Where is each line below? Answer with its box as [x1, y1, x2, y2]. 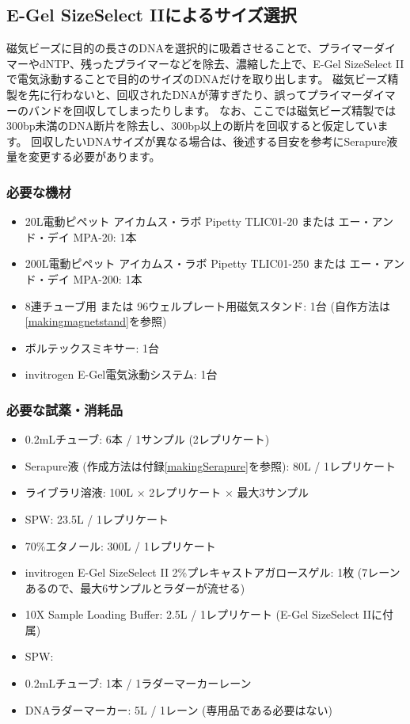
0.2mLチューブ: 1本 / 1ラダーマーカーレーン [25, 675, 252, 692]
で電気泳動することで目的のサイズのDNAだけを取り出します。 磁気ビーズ [6, 70, 388, 87]
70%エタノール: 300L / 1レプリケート [25, 537, 216, 554]
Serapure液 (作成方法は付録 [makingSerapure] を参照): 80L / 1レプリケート [25, 457, 397, 474]
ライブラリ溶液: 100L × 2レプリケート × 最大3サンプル [25, 484, 309, 501]
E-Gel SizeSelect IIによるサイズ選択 [6, 2, 297, 27]
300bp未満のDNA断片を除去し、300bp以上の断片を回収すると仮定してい [6, 117, 378, 134]
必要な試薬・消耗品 [6, 399, 123, 419]
